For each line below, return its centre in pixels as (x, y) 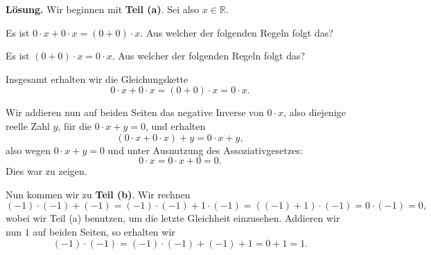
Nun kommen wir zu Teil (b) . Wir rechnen (98, 194)
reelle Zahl (28, 125)
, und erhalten (175, 125)
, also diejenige (315, 112)
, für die (75, 125)
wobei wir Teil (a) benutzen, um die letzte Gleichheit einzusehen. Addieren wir (173, 218)
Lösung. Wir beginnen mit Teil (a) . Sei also (103, 9)
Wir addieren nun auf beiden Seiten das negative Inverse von (135, 112)
